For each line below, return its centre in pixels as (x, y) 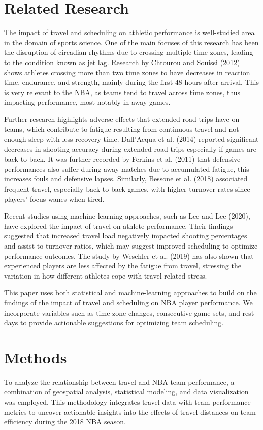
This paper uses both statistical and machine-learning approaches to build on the (130, 293)
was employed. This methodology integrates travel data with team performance (127, 402)
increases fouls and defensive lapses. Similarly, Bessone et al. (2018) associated (126, 179)
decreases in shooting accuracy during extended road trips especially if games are (130, 149)
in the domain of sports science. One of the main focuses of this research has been (131, 42)
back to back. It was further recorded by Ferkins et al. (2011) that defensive (122, 159)
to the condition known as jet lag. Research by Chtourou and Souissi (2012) (122, 62)
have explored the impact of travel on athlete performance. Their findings (119, 225)
